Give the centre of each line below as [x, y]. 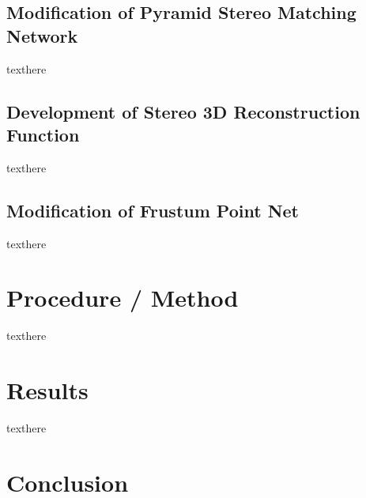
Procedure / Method [123, 298]
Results [47, 390]
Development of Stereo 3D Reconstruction [183, 111]
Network [42, 35]
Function [43, 134]
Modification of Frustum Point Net [153, 210]
